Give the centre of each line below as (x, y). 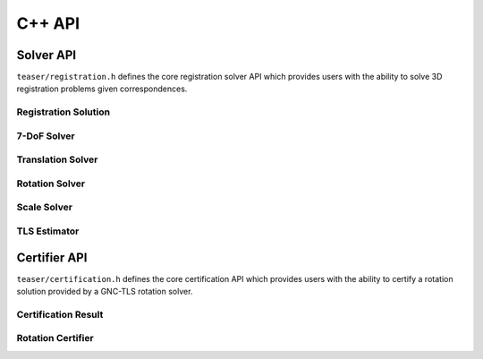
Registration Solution (64, 112)
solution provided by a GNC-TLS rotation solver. (105, 292)
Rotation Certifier (55, 338)
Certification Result (60, 314)
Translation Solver (57, 159)
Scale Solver (45, 208)
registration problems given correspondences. (102, 89)
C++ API (48, 23)
